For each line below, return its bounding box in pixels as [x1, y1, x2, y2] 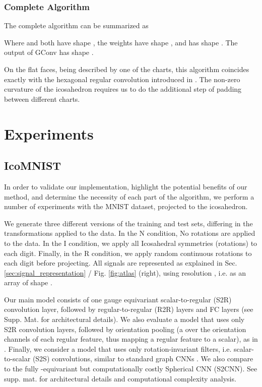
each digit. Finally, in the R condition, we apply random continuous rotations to [4, 247, 252, 258]
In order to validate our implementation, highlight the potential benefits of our [4, 181, 247, 191]
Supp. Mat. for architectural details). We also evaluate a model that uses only [4, 314, 245, 325]
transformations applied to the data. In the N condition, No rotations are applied [4, 228, 255, 238]
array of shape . [4, 277, 52, 288]
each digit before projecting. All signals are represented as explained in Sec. [4, 257, 237, 268]
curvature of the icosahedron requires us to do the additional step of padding [4, 84, 242, 94]
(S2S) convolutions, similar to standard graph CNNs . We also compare [32, 353, 253, 364]
